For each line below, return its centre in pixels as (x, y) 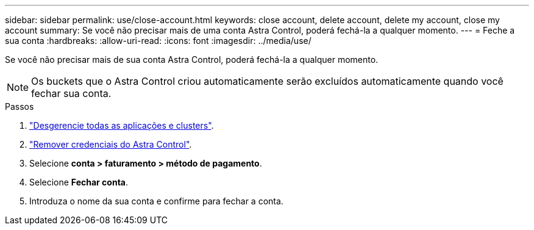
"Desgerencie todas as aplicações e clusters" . (122, 125)
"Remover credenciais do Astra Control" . (111, 144)
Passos (20, 106)
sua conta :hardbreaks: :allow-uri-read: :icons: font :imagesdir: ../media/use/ (158, 41)
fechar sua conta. (71, 93)
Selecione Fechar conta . (79, 182)
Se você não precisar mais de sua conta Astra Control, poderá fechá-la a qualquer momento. (192, 59)
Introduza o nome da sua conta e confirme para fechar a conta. (156, 201)
